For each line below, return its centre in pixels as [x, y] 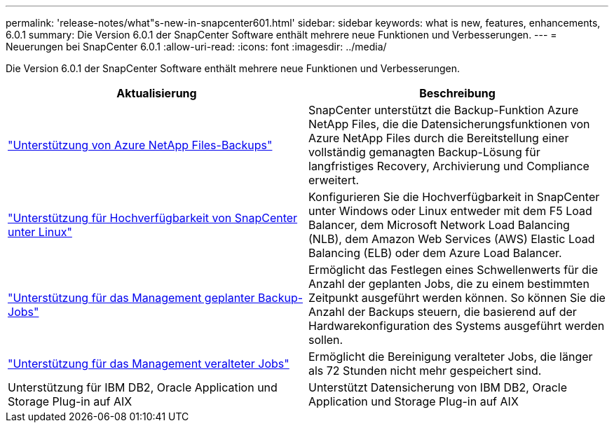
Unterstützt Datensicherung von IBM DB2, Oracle [438, 387]
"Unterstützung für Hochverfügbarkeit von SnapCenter [153, 218]
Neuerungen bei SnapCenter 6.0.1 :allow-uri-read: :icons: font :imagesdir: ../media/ [196, 47]
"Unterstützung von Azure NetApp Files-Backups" [140, 145]
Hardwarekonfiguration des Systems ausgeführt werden [457, 326]
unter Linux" [40, 232]
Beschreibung [457, 93]
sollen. [326, 340]
